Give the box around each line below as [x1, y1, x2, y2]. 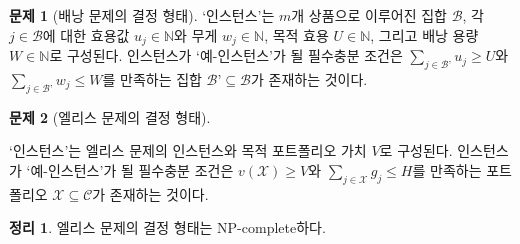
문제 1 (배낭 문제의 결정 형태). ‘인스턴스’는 [9, 5, 275, 25]
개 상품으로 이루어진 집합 [291, 5, 447, 25]
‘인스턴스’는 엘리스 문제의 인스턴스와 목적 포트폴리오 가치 [9, 140, 367, 161]
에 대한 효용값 [42, 24, 130, 45]
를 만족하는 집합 [102, 68, 202, 89]
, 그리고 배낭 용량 [370, 24, 479, 45]
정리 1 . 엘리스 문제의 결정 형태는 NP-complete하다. [9, 217, 326, 238]
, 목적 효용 [264, 24, 329, 45]
